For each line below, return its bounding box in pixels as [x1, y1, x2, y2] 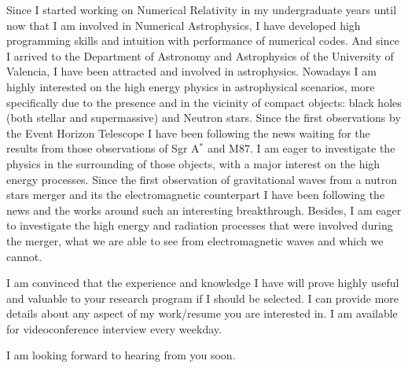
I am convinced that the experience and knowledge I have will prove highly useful [6, 274, 399, 291]
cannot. [6, 248, 42, 264]
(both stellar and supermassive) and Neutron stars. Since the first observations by [6, 109, 401, 126]
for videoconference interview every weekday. [6, 320, 222, 337]
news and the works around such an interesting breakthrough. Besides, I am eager [6, 201, 402, 218]
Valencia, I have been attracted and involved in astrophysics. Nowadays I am [6, 63, 377, 79]
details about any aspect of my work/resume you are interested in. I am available [6, 305, 398, 322]
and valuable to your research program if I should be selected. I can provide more [6, 289, 399, 306]
